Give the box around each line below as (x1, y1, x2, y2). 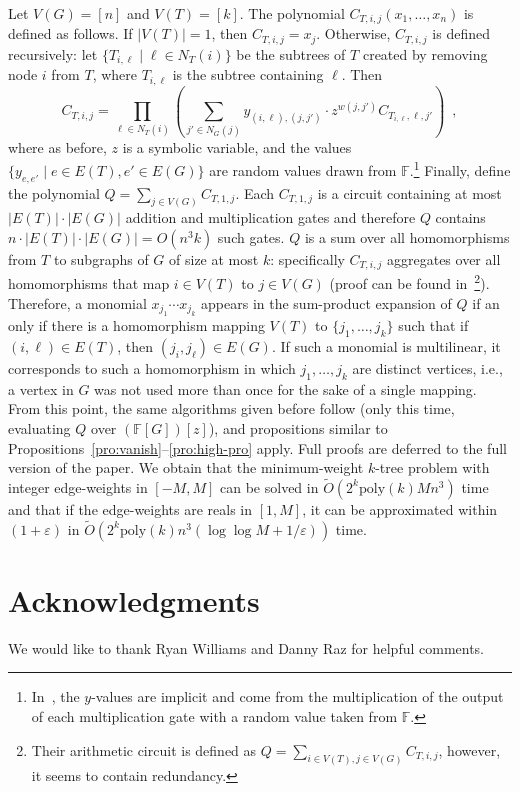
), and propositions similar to (208, 417, 388, 438)
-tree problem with (375, 457, 490, 478)
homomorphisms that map (8, 273, 170, 294)
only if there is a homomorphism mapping (8, 315, 265, 336)
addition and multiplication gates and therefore (125, 207, 416, 228)
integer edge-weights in (8, 476, 148, 497)
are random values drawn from (209, 159, 397, 180)
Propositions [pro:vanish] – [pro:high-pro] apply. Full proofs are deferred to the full (8, 437, 507, 458)
